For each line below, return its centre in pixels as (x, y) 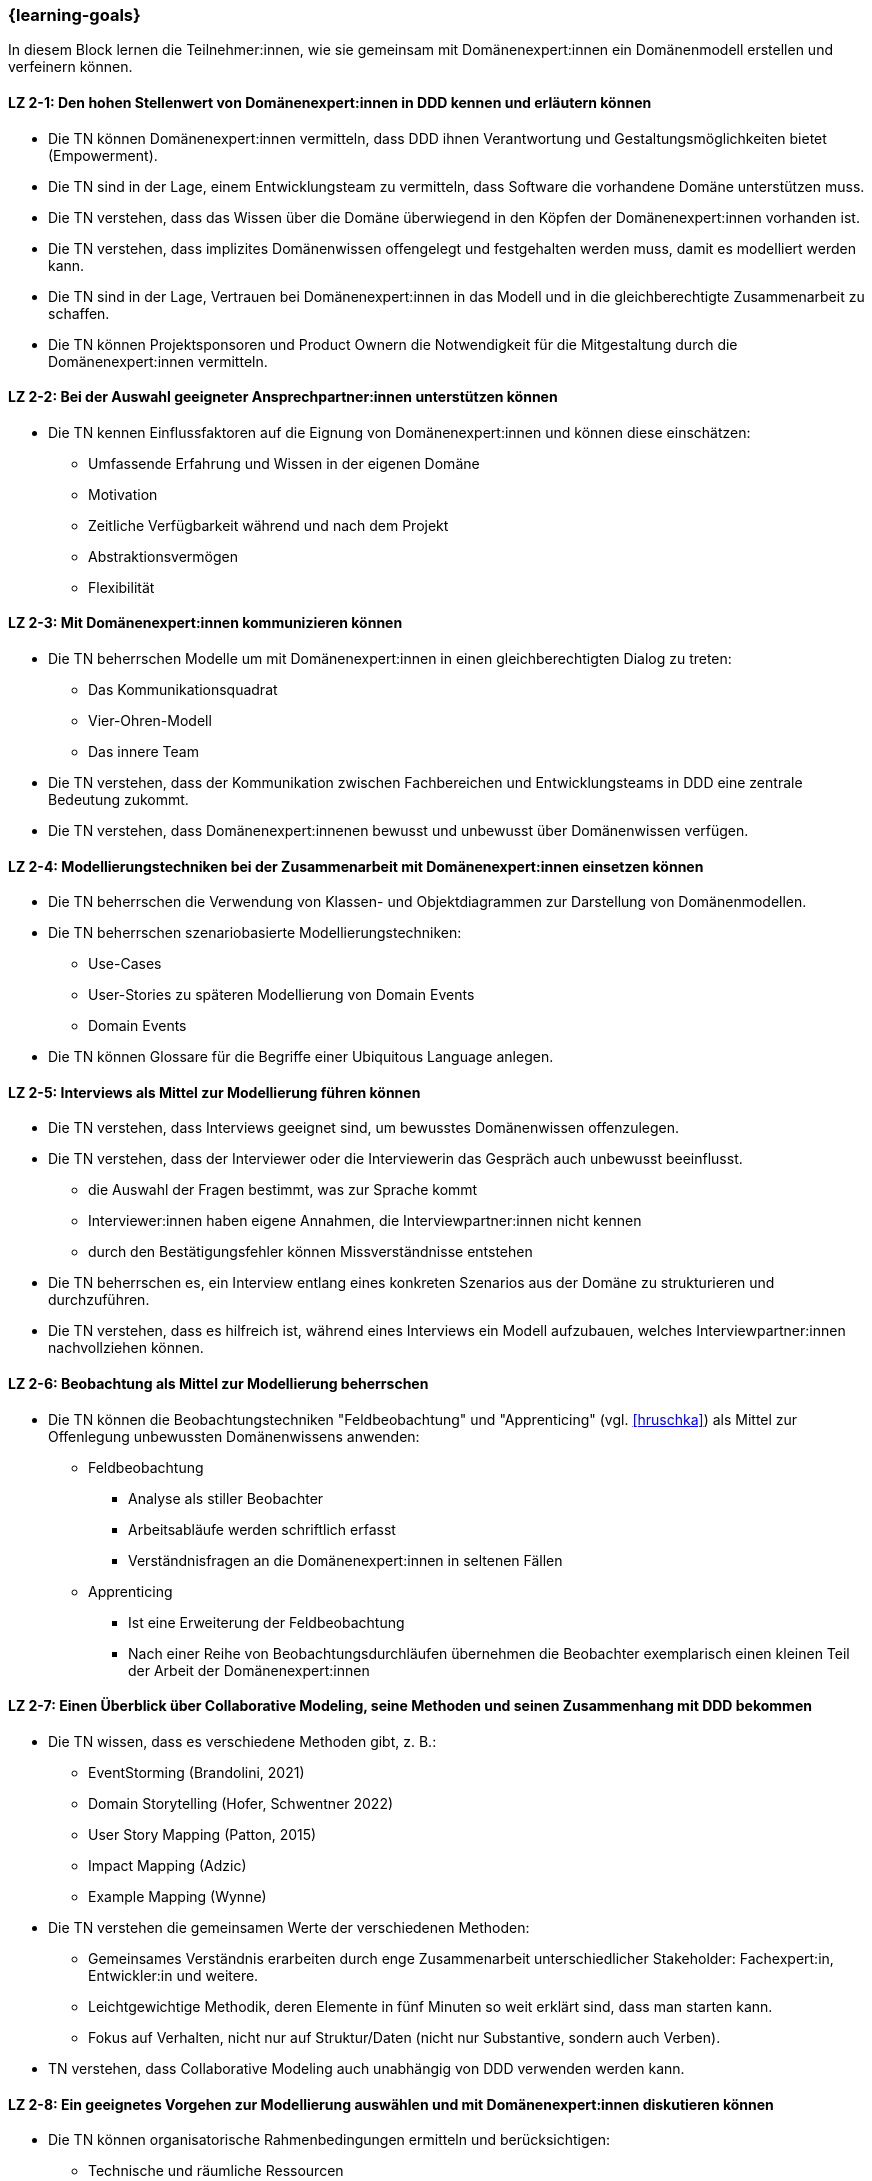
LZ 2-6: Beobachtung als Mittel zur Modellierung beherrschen (218, 1384)
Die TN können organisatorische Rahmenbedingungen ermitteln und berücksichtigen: (329, 2140)
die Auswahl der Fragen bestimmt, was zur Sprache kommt (283, 1190)
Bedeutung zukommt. (118, 800)
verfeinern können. (70, 67)
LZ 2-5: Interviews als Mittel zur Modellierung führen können (214, 1092)
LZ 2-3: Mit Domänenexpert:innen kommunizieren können (205, 623)
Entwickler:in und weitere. (173, 1975)
